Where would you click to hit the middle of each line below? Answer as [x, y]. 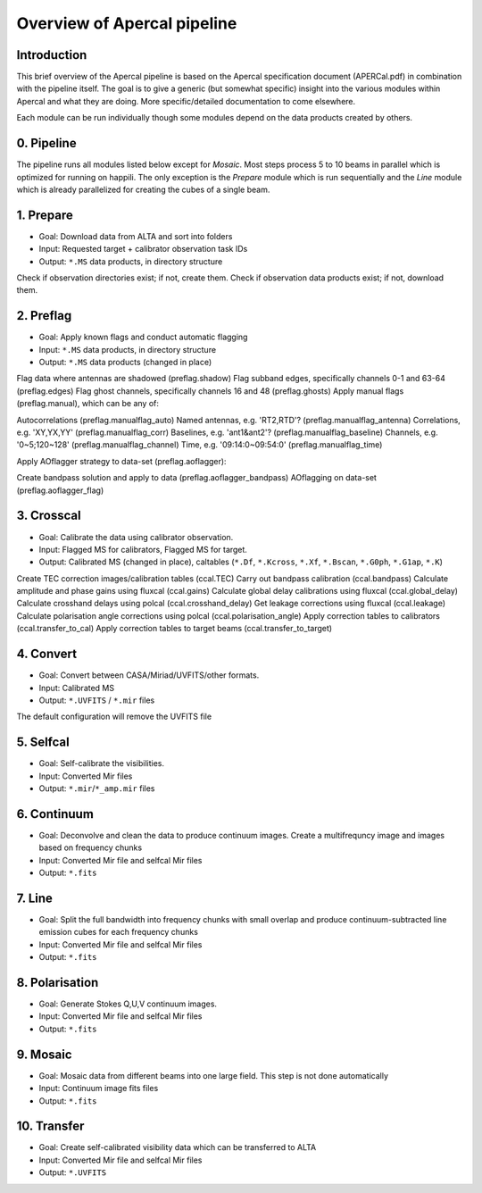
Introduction [52, 55]
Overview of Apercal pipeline [127, 23]
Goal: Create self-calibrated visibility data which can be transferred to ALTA [178, 1147]
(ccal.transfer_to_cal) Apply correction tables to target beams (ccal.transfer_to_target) [175, 629]
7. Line [35, 898]
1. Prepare [45, 215]
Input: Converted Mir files [86, 776]
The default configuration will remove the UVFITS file [114, 717]
